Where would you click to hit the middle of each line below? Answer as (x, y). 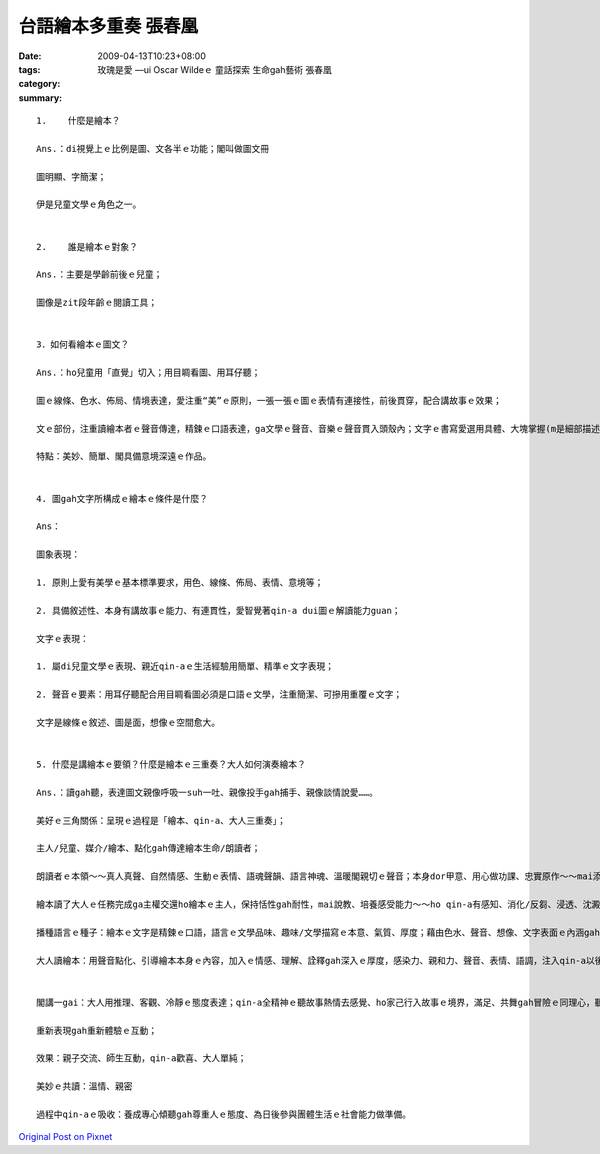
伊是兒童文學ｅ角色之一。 (89, 204)
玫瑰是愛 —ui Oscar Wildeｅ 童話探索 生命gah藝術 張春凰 (214, 69)
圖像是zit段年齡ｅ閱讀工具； (97, 303)
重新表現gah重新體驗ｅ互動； (97, 1030)
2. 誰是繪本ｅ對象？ (87, 246)
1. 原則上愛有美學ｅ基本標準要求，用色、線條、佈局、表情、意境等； (180, 582)
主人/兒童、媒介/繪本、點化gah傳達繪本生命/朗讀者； (148, 848)
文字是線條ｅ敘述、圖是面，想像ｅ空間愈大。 (128, 722)
